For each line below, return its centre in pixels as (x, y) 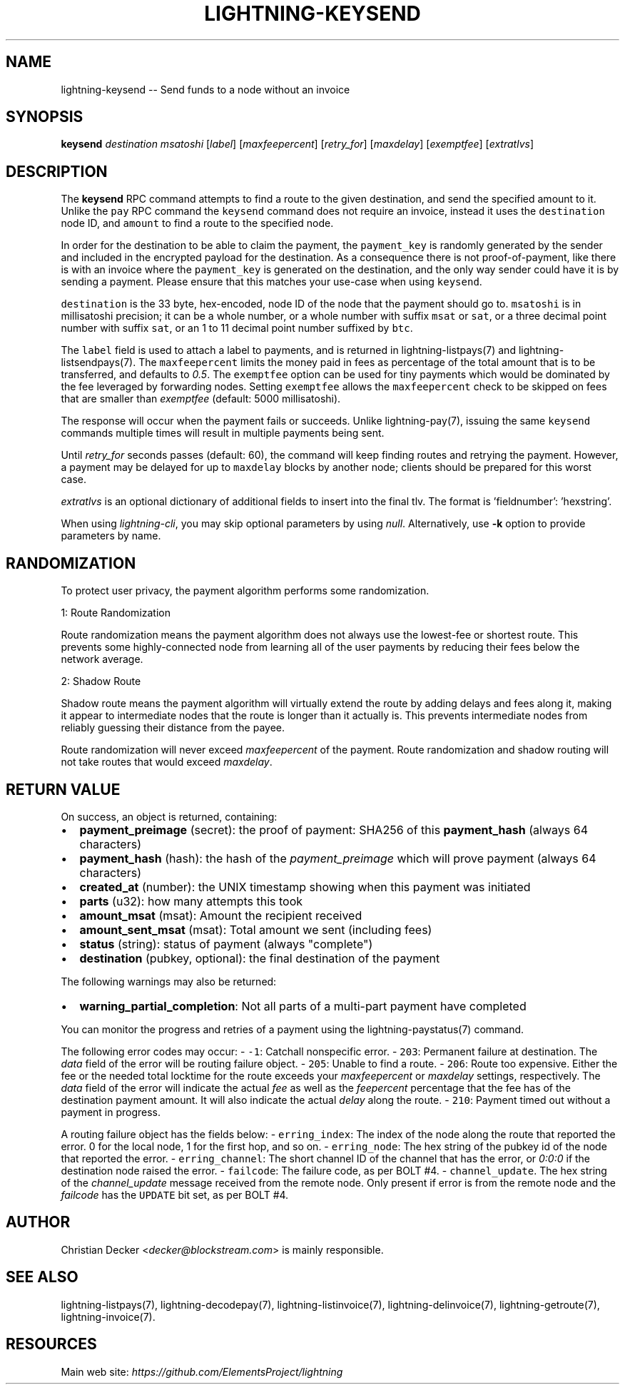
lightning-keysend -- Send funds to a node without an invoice (205, 89)
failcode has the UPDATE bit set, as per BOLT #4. (175, 1194)
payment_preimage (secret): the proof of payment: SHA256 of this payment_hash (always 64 (334, 830)
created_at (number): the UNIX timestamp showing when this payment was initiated (305, 887)
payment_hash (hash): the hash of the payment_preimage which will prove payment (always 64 (338, 858)
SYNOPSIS (45, 117)
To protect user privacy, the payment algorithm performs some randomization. (245, 591)
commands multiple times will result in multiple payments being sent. (223, 433)
